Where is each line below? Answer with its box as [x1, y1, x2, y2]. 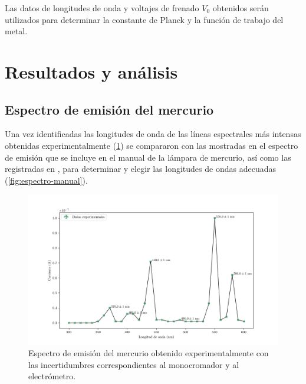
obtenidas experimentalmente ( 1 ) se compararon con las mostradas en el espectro [5, 139, 298, 151]
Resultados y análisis [5, 59, 178, 83]
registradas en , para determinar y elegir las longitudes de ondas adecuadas [5, 162, 276, 175]
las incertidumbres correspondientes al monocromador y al [28, 358, 239, 370]
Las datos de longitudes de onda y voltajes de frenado [5, 2, 199, 14]
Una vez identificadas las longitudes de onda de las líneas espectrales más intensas [5, 128, 301, 140]
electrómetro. [28, 370, 76, 382]
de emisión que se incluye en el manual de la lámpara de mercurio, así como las [5, 151, 291, 163]
